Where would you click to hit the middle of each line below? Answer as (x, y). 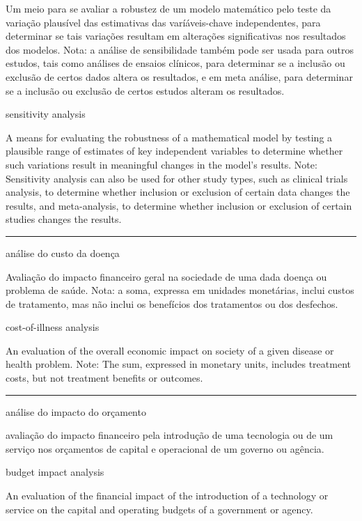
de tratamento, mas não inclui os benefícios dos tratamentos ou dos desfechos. (172, 303)
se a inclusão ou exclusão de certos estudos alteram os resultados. (145, 90)
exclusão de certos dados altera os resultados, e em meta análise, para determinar (179, 76)
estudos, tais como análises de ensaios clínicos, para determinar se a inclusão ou (175, 63)
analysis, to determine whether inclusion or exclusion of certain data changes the (178, 192)
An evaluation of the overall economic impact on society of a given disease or (170, 350)
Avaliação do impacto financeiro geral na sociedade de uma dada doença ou (166, 276)
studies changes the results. (64, 219)
